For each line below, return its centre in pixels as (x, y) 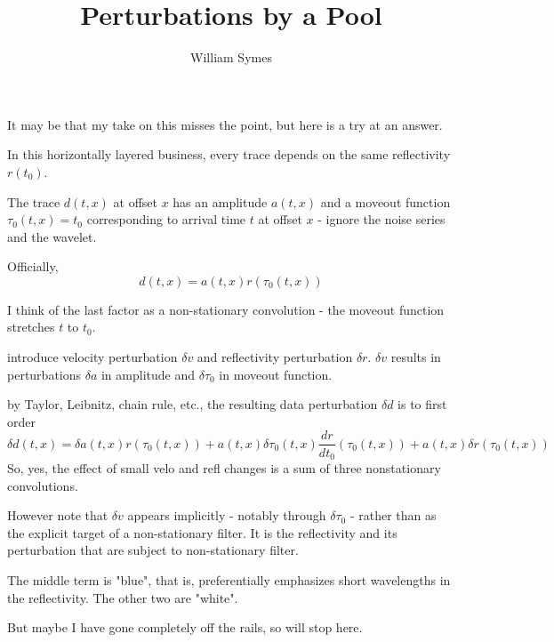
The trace (34, 201)
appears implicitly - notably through (227, 515)
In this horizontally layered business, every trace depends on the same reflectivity (229, 154)
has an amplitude (220, 201)
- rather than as (393, 515)
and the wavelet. (52, 236)
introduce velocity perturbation (92, 357)
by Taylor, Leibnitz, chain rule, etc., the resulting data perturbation (193, 404)
